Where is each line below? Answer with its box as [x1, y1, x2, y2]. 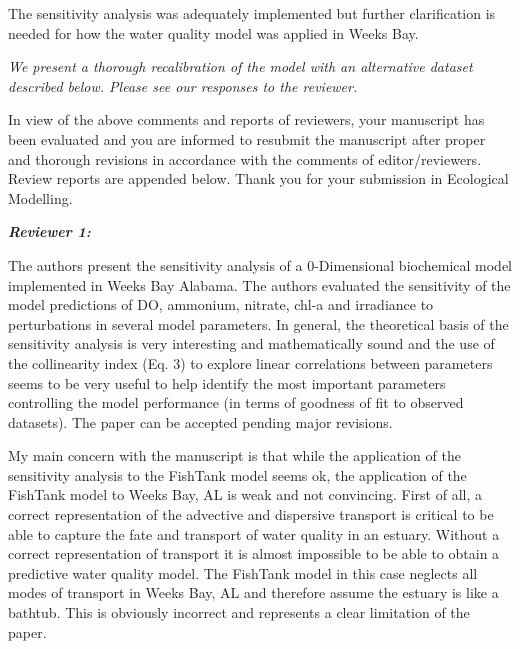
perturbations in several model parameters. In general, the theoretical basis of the [8, 313, 509, 334]
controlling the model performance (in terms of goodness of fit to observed [8, 392, 464, 413]
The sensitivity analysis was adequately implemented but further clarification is [8, 3, 496, 23]
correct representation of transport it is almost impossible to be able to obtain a [8, 543, 500, 564]
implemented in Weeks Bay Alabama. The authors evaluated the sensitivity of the [8, 274, 511, 295]
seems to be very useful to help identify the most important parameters [8, 372, 446, 393]
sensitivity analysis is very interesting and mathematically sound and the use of [8, 333, 495, 354]
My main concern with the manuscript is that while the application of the [8, 445, 461, 466]
